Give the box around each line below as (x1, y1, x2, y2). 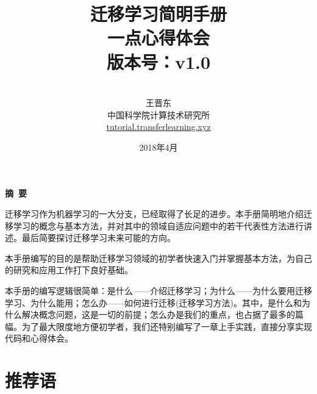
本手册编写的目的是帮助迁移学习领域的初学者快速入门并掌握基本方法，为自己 (5, 251, 312, 264)
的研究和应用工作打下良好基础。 (5, 263, 133, 276)
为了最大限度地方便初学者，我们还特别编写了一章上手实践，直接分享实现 (21, 320, 312, 332)
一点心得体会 (107, 25, 210, 50)
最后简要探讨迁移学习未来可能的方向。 (21, 231, 176, 244)
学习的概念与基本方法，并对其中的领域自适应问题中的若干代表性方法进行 (13, 219, 304, 232)
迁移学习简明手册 (90, 1, 227, 26)
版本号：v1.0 (106, 49, 211, 74)
